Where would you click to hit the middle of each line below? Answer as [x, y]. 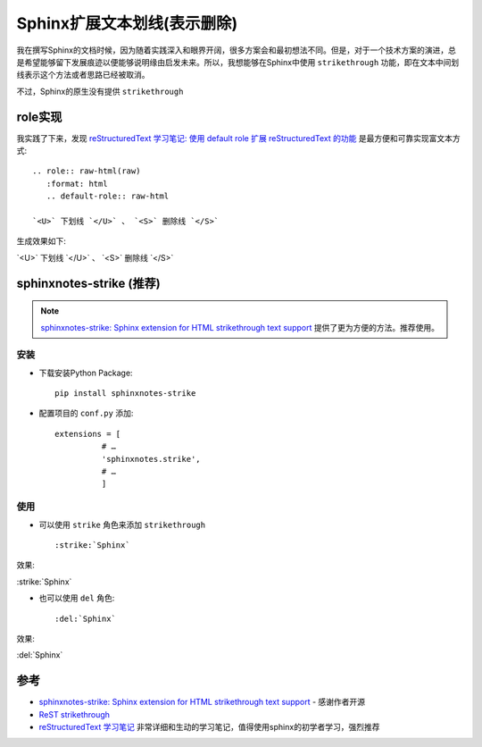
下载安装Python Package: [86, 373]
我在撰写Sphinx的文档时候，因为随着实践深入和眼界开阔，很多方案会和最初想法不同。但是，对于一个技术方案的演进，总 [237, 50]
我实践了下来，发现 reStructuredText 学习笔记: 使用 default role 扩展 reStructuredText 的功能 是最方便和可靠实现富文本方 [238, 138]
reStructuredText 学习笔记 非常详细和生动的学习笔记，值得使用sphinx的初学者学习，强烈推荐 [209, 726]
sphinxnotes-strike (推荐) [88, 283]
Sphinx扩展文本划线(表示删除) [127, 23]
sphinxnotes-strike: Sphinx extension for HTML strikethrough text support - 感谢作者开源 [202, 702]
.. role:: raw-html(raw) [87, 171]
